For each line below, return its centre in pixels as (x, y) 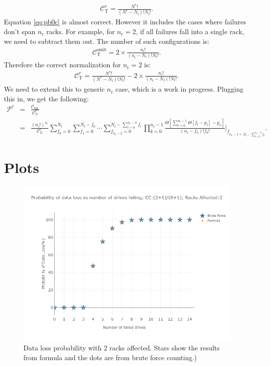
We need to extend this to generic (54, 89)
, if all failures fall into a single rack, (190, 31)
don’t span (20, 31)
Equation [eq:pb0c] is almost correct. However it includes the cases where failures (125, 22)
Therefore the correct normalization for (62, 65)
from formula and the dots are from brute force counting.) (110, 357)
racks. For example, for (81, 31)
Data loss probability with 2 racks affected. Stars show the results (122, 348)
